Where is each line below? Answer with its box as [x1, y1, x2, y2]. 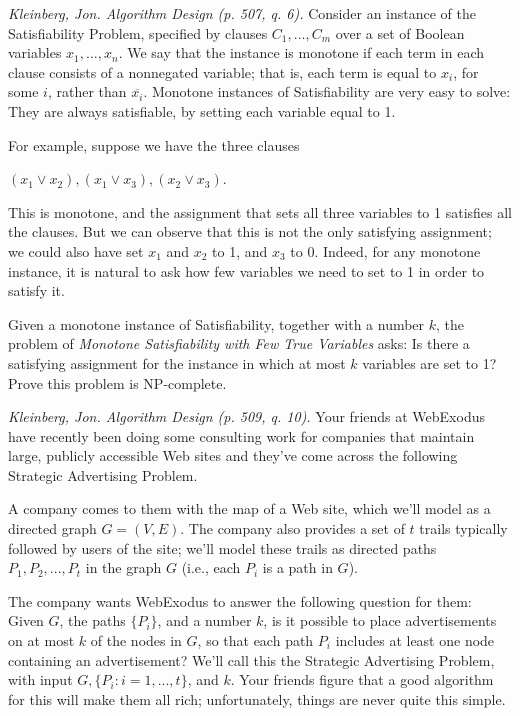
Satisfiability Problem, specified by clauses [8, 22, 268, 43]
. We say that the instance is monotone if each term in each [118, 42, 485, 63]
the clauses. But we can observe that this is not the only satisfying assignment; [8, 221, 492, 242]
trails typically [419, 518, 508, 539]
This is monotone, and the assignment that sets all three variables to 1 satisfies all [8, 201, 513, 222]
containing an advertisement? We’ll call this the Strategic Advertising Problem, [8, 649, 495, 670]
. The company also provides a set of [180, 518, 405, 539]
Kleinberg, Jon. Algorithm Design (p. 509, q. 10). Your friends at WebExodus [8, 406, 485, 427]
